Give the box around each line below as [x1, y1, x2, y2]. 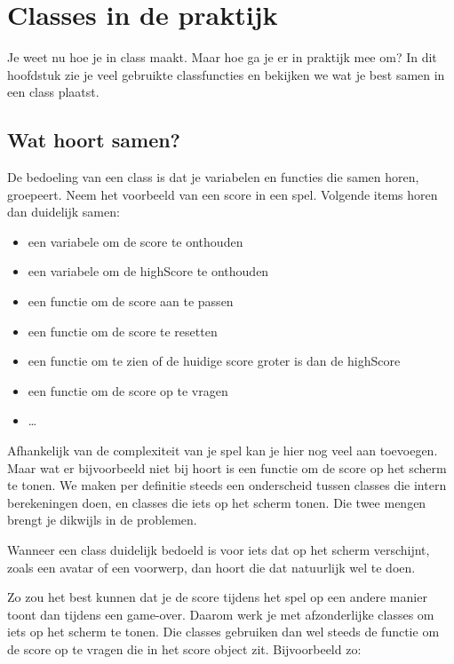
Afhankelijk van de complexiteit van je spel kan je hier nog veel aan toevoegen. [7, 441, 438, 460]
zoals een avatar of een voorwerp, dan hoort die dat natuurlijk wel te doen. [7, 557, 416, 576]
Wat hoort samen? [7, 126, 181, 154]
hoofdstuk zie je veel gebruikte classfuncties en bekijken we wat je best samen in [7, 65, 445, 83]
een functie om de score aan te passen [28, 292, 234, 311]
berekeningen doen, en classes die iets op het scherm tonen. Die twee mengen [7, 493, 426, 511]
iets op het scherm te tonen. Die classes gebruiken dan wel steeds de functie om [7, 622, 440, 641]
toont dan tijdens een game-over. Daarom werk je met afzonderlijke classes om [7, 605, 434, 623]
